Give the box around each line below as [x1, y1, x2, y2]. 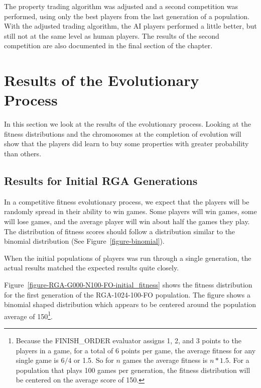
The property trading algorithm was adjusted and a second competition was [4, 1, 238, 11]
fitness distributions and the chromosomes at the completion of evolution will [4, 128, 241, 139]
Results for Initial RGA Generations [4, 173, 198, 188]
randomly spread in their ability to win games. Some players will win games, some [4, 206, 257, 217]
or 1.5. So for [74, 355, 114, 365]
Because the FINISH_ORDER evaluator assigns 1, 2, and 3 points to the [16, 335, 241, 346]
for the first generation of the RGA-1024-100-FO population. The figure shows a [4, 289, 250, 300]
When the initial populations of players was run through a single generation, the [4, 252, 251, 263]
